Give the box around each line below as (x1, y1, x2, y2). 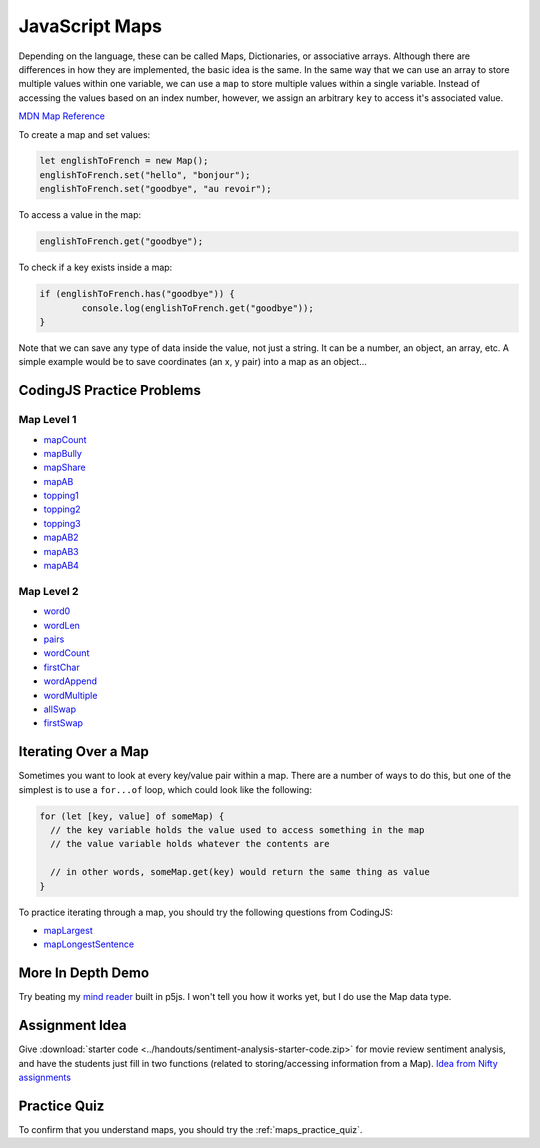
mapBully (43, 447, 82, 459)
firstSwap (43, 717, 84, 729)
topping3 (43, 517, 81, 529)
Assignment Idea (18, 1017, 127, 1034)
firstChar (43, 661, 80, 673)
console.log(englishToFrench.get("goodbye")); (81, 302, 314, 314)
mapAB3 (43, 545, 79, 557)
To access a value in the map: (18, 209, 142, 221)
